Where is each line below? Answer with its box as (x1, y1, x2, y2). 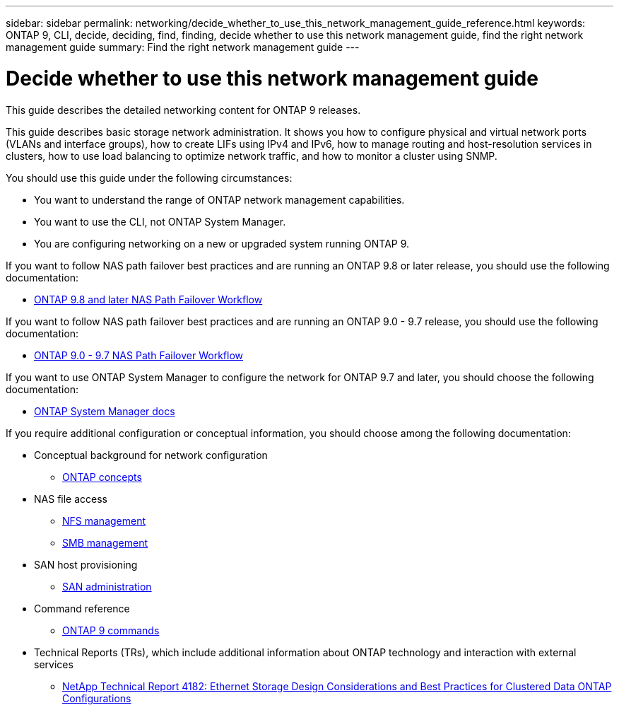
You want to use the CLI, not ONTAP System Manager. (34, 215, 286, 228)
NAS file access (34, 492, 107, 505)
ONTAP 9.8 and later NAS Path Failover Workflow (34, 293, 263, 305)
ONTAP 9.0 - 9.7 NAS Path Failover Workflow (34, 349, 244, 361)
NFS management (62, 514, 146, 527)
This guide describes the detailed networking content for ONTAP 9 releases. (6, 103, 361, 116)
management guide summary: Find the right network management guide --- (6, 41, 360, 53)
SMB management (62, 536, 148, 549)
